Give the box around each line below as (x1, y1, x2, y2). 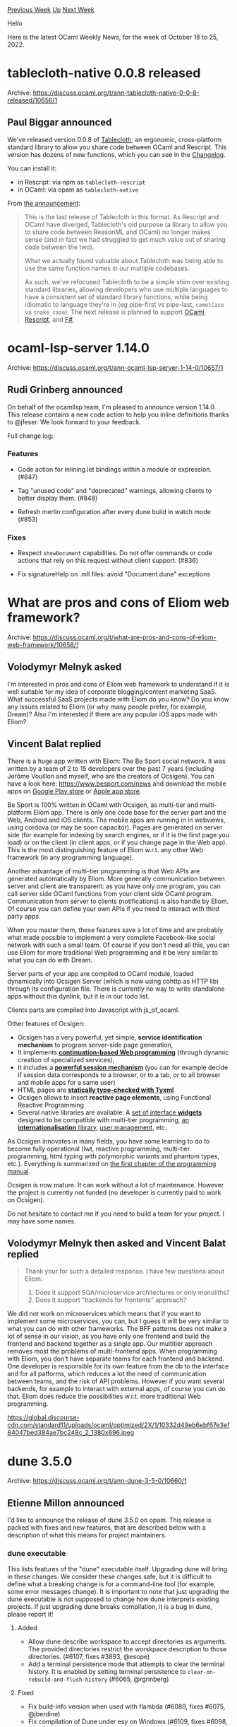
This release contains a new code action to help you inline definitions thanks (7, 410, 229, 419)
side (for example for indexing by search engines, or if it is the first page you (7, 830, 229, 839)
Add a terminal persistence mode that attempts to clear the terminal (28, 1660, 225, 1668)
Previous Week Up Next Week (7, 6, 95, 13)
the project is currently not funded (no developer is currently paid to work (7, 1188, 221, 1197)
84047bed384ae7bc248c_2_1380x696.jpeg (7, 1429, 135, 1437)
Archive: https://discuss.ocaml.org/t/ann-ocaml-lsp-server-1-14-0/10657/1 (7, 363, 224, 372)
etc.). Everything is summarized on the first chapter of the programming (7, 1159, 217, 1168)
